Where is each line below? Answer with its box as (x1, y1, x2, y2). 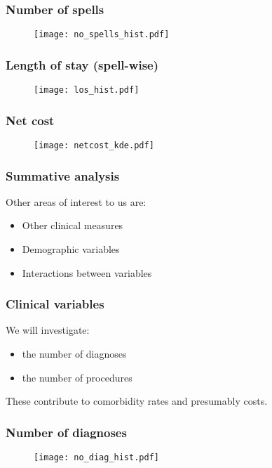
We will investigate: (6, 323, 90, 337)
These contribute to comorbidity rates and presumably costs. (6, 394, 268, 408)
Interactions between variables (22, 265, 152, 280)
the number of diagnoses (22, 346, 127, 361)
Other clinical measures (22, 218, 123, 233)
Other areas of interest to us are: (6, 194, 147, 209)
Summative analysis (6, 167, 120, 184)
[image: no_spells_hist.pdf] (34, 30, 170, 40)
